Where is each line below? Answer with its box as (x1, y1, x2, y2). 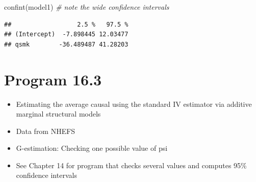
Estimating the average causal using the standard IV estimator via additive (16, 98, 252, 109)
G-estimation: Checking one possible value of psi (16, 143, 168, 153)
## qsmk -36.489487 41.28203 (4, 40, 129, 48)
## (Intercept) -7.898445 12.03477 (4, 31, 129, 38)
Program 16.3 (4, 69, 102, 89)
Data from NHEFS (16, 125, 75, 136)
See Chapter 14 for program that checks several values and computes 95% (16, 160, 247, 170)
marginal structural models (16, 108, 101, 119)
